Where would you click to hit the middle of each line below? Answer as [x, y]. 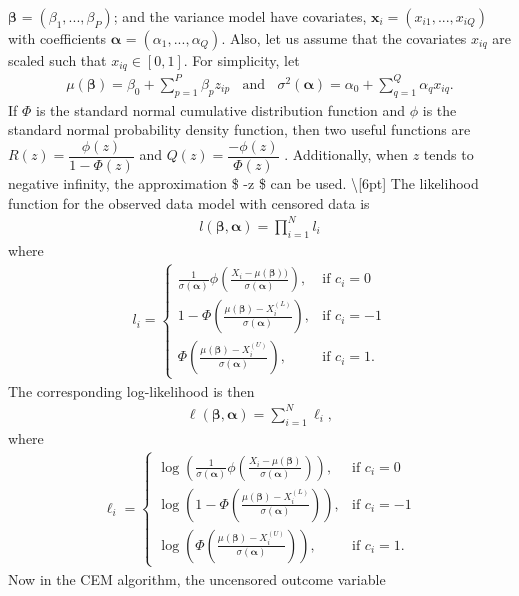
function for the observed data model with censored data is [189, 202]
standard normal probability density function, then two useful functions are [239, 129]
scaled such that [57, 60]
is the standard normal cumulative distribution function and [221, 109]
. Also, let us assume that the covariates [344, 38]
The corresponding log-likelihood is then [131, 390]
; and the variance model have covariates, [240, 16]
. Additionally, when [346, 154]
